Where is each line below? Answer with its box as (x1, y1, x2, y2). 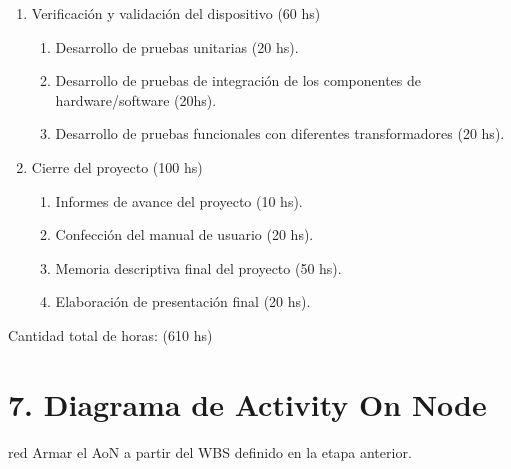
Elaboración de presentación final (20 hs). (55, 291, 311, 312)
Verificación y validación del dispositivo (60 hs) (31, 3, 321, 23)
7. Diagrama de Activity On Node (8, 383, 487, 424)
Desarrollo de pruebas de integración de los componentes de (55, 70, 422, 91)
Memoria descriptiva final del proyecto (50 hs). (55, 257, 342, 278)
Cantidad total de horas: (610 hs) (8, 324, 213, 345)
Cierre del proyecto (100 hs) (31, 156, 203, 177)
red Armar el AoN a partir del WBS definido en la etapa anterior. (8, 441, 412, 462)
